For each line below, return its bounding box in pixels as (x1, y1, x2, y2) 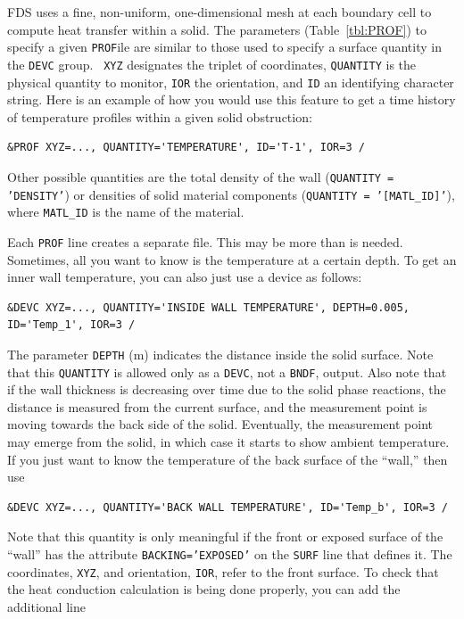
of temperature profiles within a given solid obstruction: (7, 107, 312, 126)
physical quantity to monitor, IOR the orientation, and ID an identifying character (7, 72, 454, 91)
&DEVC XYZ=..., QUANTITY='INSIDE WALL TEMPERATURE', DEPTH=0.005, (7, 301, 410, 314)
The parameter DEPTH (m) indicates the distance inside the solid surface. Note (7, 344, 434, 363)
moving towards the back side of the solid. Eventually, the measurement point (7, 415, 433, 433)
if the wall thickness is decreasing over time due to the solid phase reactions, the (7, 380, 446, 399)
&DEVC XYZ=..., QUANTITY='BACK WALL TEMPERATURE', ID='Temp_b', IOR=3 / (7, 500, 448, 514)
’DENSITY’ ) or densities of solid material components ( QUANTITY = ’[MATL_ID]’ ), (7, 185, 455, 203)
